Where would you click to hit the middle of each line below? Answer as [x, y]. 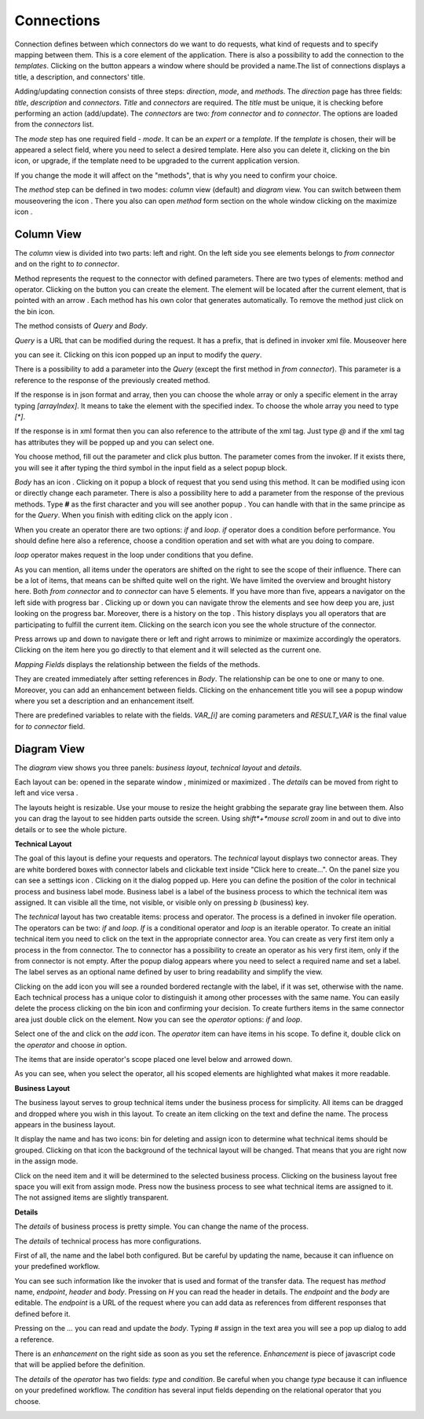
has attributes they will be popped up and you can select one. [114, 442]
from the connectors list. [54, 124]
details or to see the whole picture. [71, 829]
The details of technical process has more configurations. [108, 1241]
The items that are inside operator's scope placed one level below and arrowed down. [154, 1060]
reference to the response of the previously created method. [112, 380]
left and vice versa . [46, 793]
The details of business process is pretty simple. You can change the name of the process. [162, 1226]
